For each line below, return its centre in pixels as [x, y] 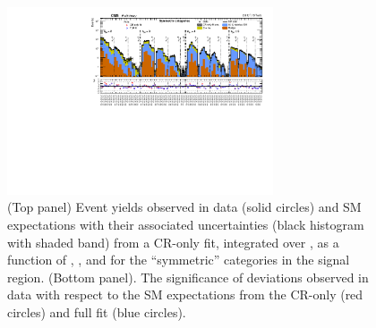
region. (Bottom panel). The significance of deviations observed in [188, 277]
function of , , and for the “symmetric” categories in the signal [179, 260]
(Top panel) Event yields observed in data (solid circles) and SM [184, 207]
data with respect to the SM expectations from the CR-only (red [185, 294]
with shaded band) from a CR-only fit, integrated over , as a [173, 242]
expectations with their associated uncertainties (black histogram [186, 224]
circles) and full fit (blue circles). [97, 311]
